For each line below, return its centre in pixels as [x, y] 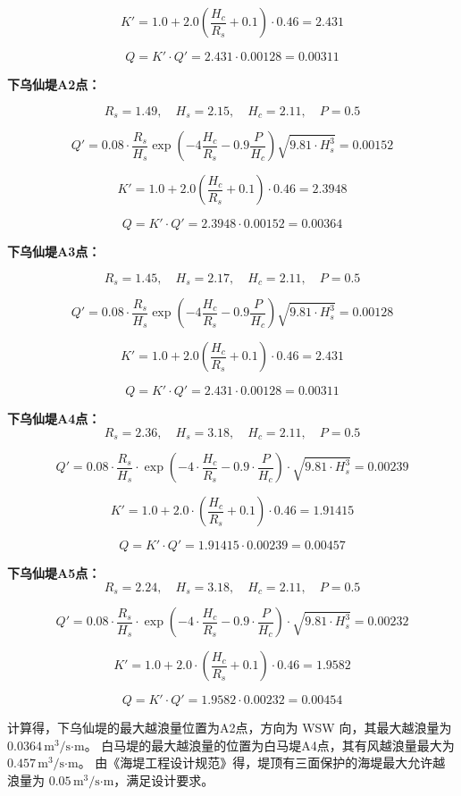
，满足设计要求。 [164, 779]
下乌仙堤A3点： [54, 251]
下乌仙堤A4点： [54, 419]
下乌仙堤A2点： [54, 84]
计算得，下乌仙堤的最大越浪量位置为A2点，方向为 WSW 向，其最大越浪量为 [230, 728]
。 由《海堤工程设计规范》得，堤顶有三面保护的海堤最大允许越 [262, 762]
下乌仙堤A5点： [54, 573]
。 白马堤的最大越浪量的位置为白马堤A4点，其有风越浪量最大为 [269, 745]
